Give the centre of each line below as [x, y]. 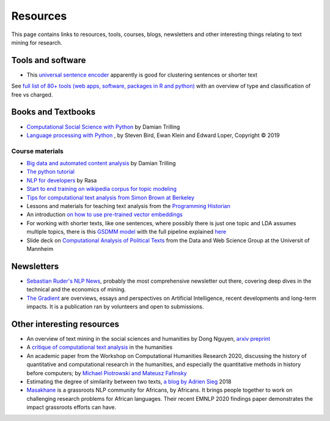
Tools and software [49, 60]
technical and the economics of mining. [76, 289]
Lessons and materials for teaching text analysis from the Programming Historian [128, 206]
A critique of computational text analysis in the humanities [100, 347]
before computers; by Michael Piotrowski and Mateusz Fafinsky [107, 373]
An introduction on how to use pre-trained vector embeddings [105, 215]
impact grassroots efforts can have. [71, 408]
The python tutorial [50, 172]
